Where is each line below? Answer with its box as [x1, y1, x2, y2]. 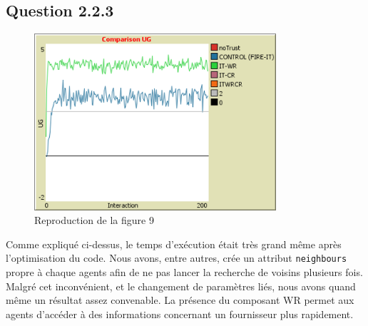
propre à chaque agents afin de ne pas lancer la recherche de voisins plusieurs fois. [6, 265, 363, 280]
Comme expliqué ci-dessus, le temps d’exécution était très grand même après [6, 236, 342, 251]
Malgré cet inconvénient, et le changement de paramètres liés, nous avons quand [6, 278, 356, 293]
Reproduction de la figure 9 [34, 213, 154, 228]
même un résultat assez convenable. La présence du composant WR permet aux [6, 292, 354, 307]
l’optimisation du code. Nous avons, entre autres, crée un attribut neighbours [6, 250, 347, 265]
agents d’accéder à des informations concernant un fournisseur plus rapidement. [6, 306, 354, 321]
